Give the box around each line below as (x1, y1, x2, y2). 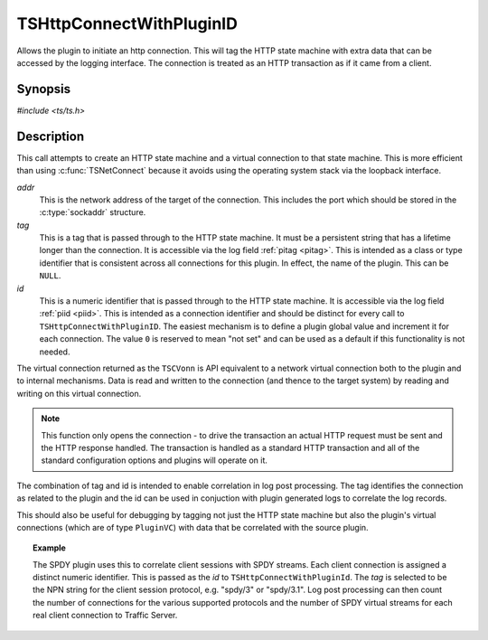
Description (16, 128, 85, 144)
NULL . (39, 270, 61, 281)
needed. (39, 346, 70, 357)
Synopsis (16, 81, 71, 97)
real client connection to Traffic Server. (33, 610, 178, 621)
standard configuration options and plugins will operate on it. (41, 455, 268, 466)
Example (33, 542, 67, 553)
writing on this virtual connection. (16, 388, 142, 399)
